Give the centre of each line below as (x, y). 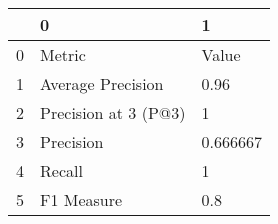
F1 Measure (81, 199)
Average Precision (102, 83)
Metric (63, 54)
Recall (61, 170)
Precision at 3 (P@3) (113, 112)
